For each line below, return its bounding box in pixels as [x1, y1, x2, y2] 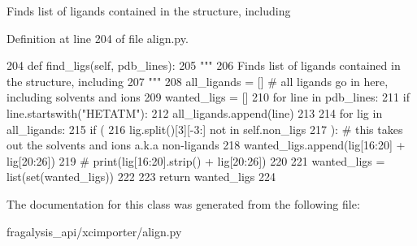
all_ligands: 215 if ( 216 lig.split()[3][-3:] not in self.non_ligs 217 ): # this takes [7, 120, 403, 137]
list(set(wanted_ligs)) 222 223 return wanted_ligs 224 [7, 168, 276, 185]
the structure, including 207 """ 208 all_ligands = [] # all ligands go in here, [7, 72, 389, 89]
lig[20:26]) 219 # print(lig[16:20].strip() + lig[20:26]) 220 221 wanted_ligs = [7, 152, 385, 169]
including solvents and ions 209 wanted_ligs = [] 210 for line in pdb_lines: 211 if [7, 88, 410, 106]
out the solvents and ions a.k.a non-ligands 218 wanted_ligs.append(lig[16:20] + [7, 136, 406, 153]
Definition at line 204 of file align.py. [7, 29, 189, 46]
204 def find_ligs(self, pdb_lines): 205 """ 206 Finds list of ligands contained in [7, 57, 401, 74]
